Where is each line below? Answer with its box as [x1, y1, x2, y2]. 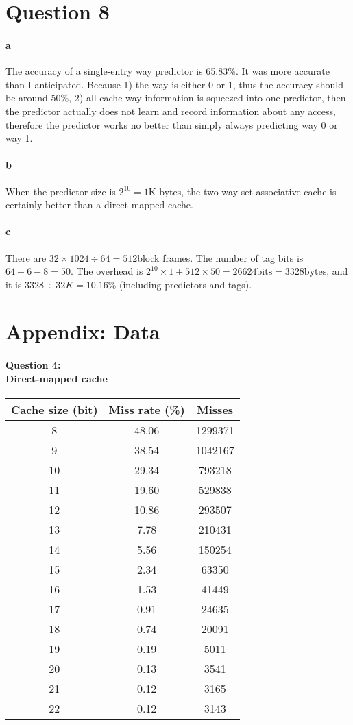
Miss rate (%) [108, 402, 185, 418]
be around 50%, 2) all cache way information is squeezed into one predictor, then [5, 90, 346, 105]
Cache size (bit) [11, 402, 98, 418]
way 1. [5, 131, 33, 145]
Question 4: [5, 358, 61, 372]
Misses [197, 402, 234, 418]
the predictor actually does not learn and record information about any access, [5, 103, 336, 118]
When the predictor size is [5, 184, 116, 198]
